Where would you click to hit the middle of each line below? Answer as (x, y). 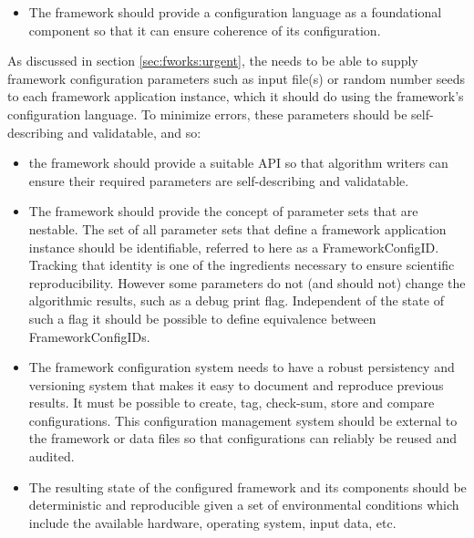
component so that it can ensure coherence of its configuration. (205, 30)
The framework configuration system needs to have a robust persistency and (242, 367)
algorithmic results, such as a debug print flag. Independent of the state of (236, 300)
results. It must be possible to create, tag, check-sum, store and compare (232, 403)
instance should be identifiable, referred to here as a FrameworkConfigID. (234, 247)
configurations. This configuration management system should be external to (243, 420)
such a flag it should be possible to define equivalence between (202, 318)
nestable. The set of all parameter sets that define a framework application (237, 228)
